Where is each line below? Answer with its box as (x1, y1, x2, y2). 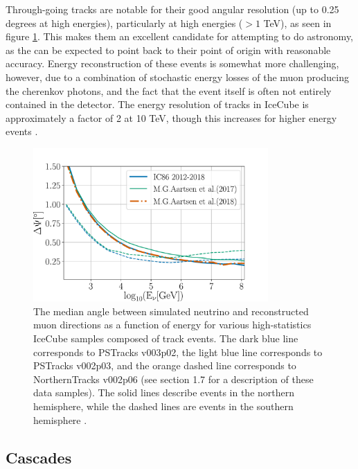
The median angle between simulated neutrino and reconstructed (33, 303, 309, 318)
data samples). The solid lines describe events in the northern (33, 385, 295, 400)
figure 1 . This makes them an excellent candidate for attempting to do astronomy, (6, 29, 353, 44)
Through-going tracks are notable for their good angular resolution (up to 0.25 (6, 2, 339, 16)
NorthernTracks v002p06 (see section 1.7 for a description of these (33, 371, 314, 386)
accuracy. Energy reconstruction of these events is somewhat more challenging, (6, 56, 339, 71)
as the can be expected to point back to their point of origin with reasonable (6, 42, 331, 57)
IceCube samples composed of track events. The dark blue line (33, 330, 298, 345)
